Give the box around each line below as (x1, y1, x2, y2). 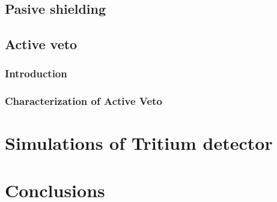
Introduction (5, 66, 67, 81)
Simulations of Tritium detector (5, 131, 273, 155)
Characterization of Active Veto (5, 94, 162, 108)
